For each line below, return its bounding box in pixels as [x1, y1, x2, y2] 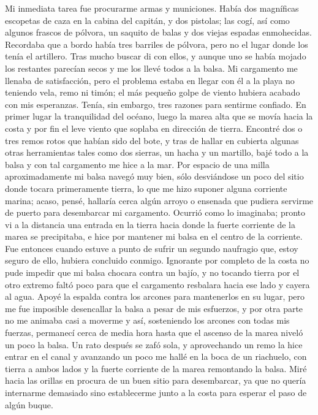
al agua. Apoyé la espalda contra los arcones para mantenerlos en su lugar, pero [5, 290, 305, 303]
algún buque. [5, 398, 53, 411]
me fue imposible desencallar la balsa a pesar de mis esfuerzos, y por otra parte [5, 302, 303, 314]
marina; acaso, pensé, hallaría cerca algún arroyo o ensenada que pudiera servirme [5, 194, 314, 207]
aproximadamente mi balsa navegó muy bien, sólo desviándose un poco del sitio [5, 170, 304, 183]
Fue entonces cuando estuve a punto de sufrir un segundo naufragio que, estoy [5, 242, 298, 254]
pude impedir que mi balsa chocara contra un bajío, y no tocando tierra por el [5, 266, 300, 279]
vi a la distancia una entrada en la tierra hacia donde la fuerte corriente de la [5, 218, 295, 230]
